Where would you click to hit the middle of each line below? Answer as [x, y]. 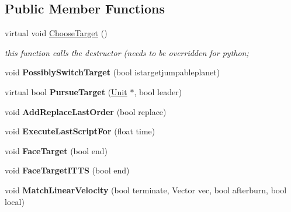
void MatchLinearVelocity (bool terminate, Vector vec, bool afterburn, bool [146, 190]
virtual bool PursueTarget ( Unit [66, 91]
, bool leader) [158, 91]
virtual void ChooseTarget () [56, 33]
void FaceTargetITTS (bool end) [67, 170]
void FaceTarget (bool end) [56, 150]
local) [15, 201]
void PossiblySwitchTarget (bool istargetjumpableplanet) [112, 72]
